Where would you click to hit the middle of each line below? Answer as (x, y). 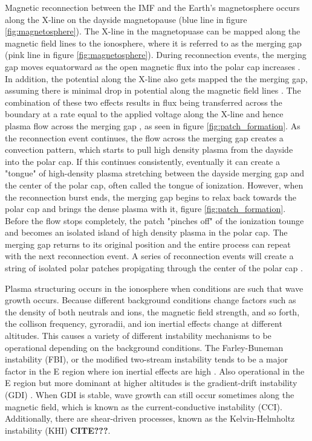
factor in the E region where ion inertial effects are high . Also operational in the (155, 371)
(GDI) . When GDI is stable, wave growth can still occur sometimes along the (150, 394)
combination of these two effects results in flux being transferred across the (144, 102)
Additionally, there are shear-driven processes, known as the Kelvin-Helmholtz (150, 418)
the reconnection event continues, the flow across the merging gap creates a (144, 137)
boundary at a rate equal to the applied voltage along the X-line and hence (144, 114)
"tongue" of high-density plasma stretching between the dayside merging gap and (155, 173)
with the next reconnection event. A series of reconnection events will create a (149, 256)
